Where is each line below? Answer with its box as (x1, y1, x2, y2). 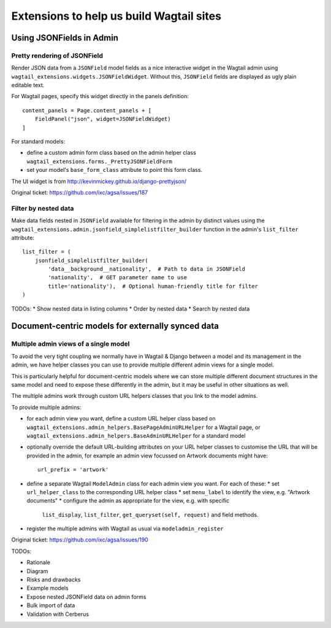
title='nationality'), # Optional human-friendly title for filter (48, 282, 259, 290)
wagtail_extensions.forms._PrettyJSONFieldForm (26, 158, 173, 165)
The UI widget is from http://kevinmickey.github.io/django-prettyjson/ (11, 177, 187, 185)
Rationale (26, 559, 50, 566)
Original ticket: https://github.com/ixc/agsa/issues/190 (11, 536, 148, 543)
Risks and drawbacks (26, 576, 81, 583)
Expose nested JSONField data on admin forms (26, 593, 146, 600)
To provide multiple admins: (11, 403, 82, 411)
